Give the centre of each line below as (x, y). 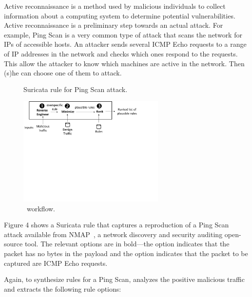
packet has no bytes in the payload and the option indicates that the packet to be (126, 253)
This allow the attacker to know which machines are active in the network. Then (124, 63)
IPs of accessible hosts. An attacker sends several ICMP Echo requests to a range (125, 44)
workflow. (41, 208)
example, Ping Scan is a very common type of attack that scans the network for (123, 34)
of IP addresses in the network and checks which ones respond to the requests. (121, 53)
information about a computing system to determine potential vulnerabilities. (120, 15)
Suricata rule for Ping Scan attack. (76, 89)
